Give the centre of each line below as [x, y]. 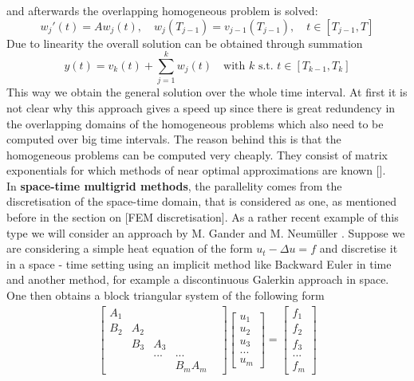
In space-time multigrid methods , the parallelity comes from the [174, 185]
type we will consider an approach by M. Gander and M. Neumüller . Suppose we [206, 232]
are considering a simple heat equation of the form [130, 248]
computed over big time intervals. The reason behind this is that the [174, 139]
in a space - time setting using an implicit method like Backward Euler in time [199, 263]
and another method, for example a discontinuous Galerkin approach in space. [198, 279]
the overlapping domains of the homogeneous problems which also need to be [195, 123]
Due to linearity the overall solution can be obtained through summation [185, 43]
